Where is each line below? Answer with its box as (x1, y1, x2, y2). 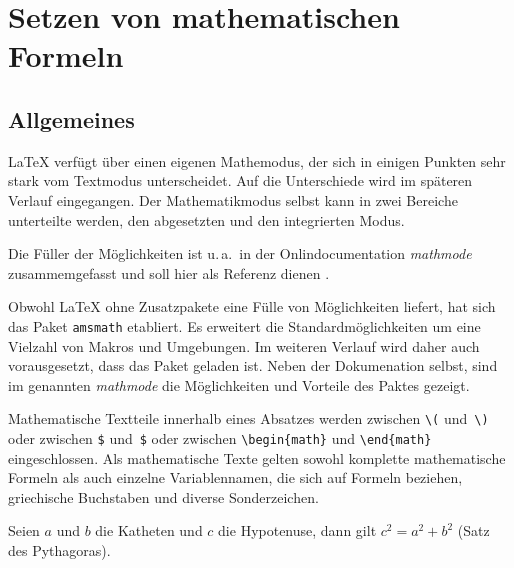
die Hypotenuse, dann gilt (218, 520, 377, 541)
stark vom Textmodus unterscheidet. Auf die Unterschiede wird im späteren (8, 170, 473, 191)
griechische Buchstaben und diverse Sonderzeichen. (8, 486, 319, 507)
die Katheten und (95, 520, 203, 541)
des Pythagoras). (8, 540, 111, 561)
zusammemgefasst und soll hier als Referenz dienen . (8, 262, 330, 283)
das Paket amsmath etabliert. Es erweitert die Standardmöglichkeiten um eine (8, 315, 481, 336)
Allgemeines (8, 103, 135, 134)
